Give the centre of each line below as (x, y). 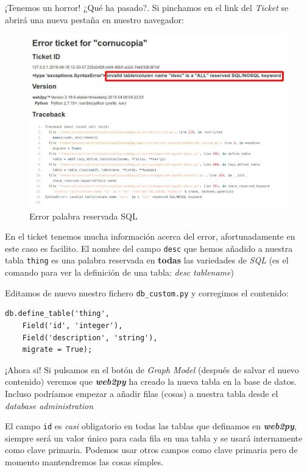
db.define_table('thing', (57, 314)
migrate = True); (57, 350)
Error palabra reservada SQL (83, 216)
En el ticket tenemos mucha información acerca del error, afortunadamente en (150, 236)
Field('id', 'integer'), (72, 325)
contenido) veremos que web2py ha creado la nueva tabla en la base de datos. (151, 381)
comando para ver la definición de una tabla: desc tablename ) (119, 272)
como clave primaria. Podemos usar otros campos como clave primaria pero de (151, 450)
